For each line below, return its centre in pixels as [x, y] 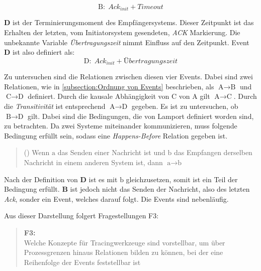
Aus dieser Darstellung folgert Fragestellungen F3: [81, 216]
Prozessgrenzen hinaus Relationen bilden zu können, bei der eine [123, 252]
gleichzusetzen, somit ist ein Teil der [182, 179]
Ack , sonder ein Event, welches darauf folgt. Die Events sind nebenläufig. [116, 198]
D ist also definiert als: [39, 52]
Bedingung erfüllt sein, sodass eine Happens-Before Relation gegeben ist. [116, 135]
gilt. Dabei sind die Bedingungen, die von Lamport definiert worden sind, [141, 116]
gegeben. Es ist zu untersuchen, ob [185, 106]
